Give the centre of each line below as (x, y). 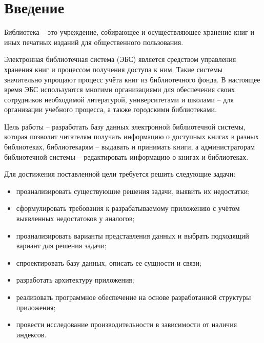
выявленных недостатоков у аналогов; (75, 218)
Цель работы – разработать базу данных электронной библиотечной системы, (125, 126)
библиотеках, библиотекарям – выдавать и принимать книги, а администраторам (129, 147)
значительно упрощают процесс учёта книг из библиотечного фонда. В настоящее (132, 79)
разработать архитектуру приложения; (75, 280)
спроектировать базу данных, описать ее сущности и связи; (109, 262)
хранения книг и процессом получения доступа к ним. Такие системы (114, 69)
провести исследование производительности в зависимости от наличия (127, 324)
